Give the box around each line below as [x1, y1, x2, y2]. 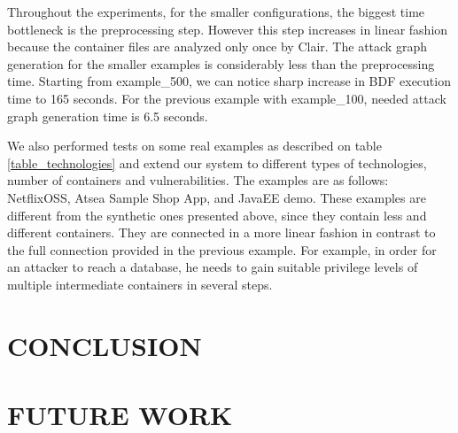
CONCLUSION [7, 327, 202, 363]
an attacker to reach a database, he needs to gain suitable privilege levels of [7, 258, 418, 276]
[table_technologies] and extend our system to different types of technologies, [7, 153, 427, 172]
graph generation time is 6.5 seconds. [7, 106, 208, 125]
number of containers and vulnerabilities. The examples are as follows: [7, 171, 389, 189]
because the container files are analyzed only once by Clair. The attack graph [7, 37, 427, 56]
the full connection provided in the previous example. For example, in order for [7, 240, 437, 259]
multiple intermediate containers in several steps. [7, 274, 273, 293]
